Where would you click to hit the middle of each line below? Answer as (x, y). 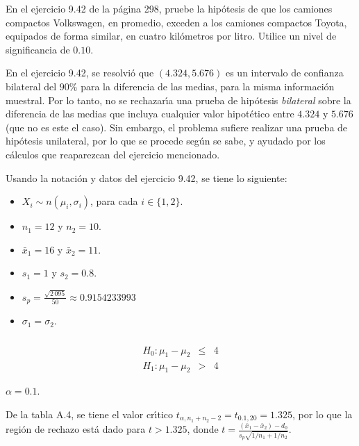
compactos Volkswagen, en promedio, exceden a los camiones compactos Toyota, (176, 22)
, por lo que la (322, 414)
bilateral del (31, 86)
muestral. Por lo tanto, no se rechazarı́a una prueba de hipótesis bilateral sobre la (178, 100)
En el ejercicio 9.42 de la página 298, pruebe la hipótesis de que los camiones (169, 8)
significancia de (38, 49)
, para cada (114, 201)
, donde (203, 429)
